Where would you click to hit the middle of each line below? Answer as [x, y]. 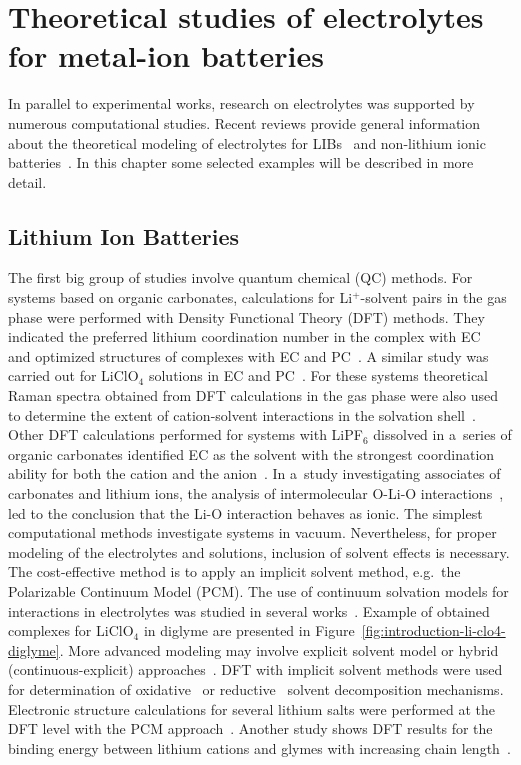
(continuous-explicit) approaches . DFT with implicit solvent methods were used [255, 669]
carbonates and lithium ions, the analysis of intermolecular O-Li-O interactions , [256, 493]
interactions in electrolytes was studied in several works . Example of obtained [249, 610]
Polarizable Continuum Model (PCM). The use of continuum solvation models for [258, 590]
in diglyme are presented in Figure [249, 630]
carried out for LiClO [73, 375]
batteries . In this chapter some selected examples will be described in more [241, 162]
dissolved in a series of [442, 434]
